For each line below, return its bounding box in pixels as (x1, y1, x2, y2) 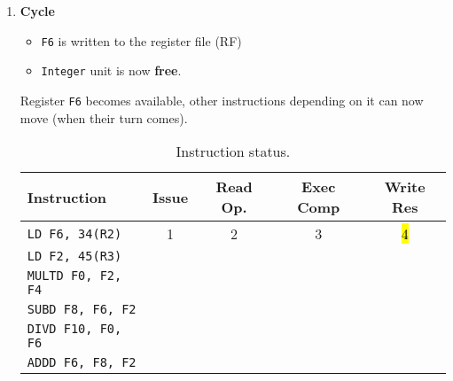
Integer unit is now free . (41, 61, 182, 80)
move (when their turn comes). (20, 108, 188, 127)
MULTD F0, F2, (27, 268, 122, 284)
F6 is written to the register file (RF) (41, 31, 242, 50)
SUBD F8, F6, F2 (27, 302, 137, 317)
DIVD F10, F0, (27, 322, 122, 337)
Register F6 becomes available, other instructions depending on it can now (20, 90, 424, 109)
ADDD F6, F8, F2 (27, 355, 137, 370)
